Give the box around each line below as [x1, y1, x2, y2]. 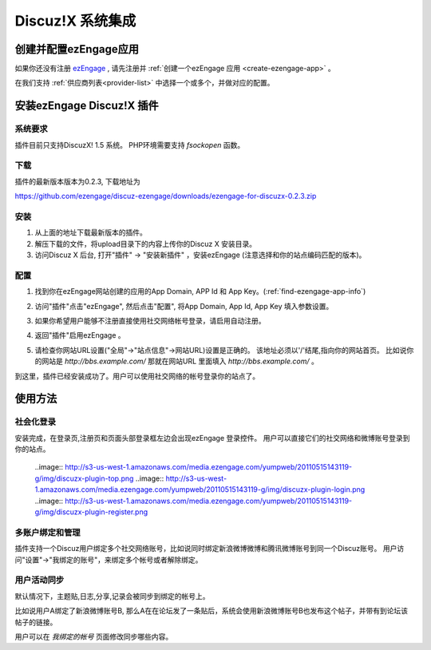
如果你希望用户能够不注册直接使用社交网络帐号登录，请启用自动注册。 [34, 315, 266, 325]
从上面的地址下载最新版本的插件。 [34, 228, 147, 237]
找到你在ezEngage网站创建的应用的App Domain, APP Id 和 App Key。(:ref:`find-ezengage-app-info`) [34, 287, 366, 296]
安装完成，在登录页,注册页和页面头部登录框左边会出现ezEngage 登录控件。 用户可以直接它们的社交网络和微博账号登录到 [14, 433, 410, 442]
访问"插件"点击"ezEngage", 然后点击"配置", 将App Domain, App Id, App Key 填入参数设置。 [34, 301, 334, 311]
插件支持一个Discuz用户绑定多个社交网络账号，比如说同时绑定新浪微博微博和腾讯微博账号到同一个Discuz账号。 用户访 [14, 544, 405, 553]
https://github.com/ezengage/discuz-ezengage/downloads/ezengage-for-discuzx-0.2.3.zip [14, 192, 317, 201]
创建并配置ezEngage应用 [14, 42, 140, 56]
